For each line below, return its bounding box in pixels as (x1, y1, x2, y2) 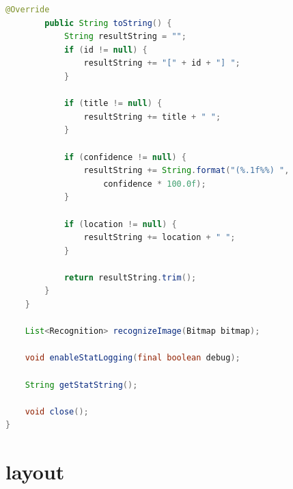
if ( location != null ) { (64, 219, 177, 229)
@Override (5, 5, 50, 14)
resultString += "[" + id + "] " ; (83, 58, 240, 68)
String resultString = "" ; (64, 31, 186, 42)
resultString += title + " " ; (83, 111, 221, 122)
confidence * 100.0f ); (103, 179, 206, 189)
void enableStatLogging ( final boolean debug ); (25, 353, 240, 363)
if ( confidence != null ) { (64, 152, 186, 162)
